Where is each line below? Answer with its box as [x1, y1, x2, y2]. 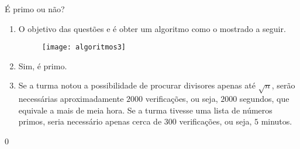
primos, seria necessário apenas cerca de [18, 115, 162, 127]
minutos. [261, 115, 292, 127]
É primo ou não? [5, 3, 65, 15]
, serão [271, 79, 295, 91]
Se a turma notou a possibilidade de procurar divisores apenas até [18, 79, 256, 91]
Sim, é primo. [18, 59, 67, 72]
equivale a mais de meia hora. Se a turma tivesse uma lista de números [18, 104, 273, 116]
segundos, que [239, 93, 289, 105]
